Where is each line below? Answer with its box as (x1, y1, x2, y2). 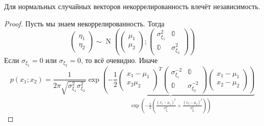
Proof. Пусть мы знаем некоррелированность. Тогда (4, 18, 165, 28)
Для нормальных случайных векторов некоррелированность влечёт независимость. (4, 1, 260, 11)
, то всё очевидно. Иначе (81, 54, 158, 65)
